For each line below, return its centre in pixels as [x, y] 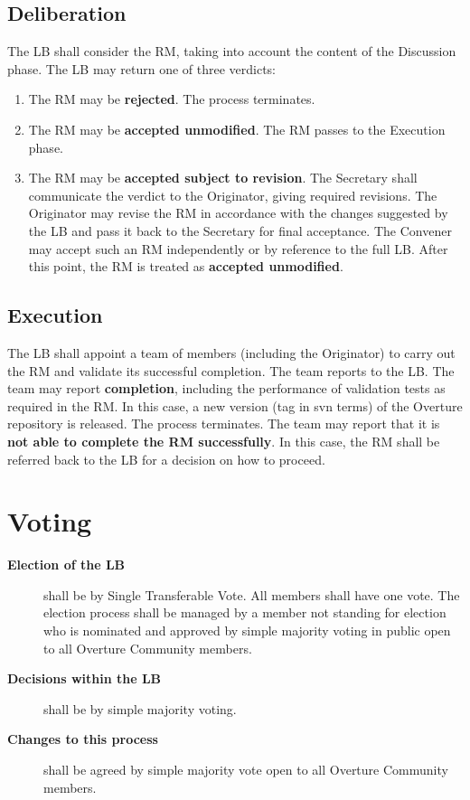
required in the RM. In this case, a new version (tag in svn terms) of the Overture [235, 405]
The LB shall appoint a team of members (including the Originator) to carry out [231, 352]
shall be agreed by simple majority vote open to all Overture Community [246, 769]
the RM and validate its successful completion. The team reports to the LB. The [231, 370]
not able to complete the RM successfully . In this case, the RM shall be [224, 441]
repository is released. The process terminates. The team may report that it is [224, 424]
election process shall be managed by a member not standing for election [245, 612]
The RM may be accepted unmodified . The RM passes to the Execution [237, 129]
